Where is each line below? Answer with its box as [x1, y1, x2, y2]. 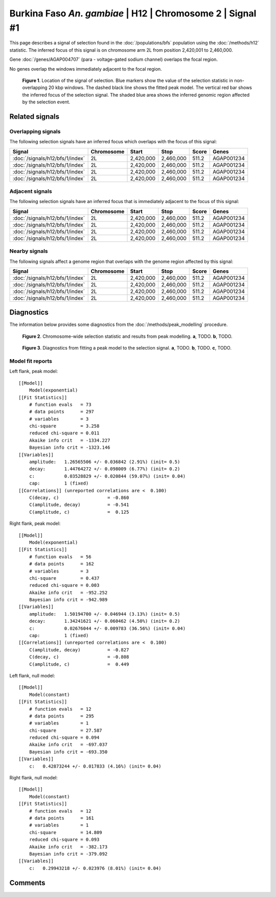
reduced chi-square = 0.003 [29, 582, 100, 588]
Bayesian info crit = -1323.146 [29, 445, 110, 450]
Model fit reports [9, 357, 52, 364]
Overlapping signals [9, 128, 61, 135]
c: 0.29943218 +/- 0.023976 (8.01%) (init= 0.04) [29, 865, 162, 871]
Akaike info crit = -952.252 [29, 589, 108, 596]
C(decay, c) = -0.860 [29, 494, 129, 500]
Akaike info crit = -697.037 [29, 742, 108, 748]
